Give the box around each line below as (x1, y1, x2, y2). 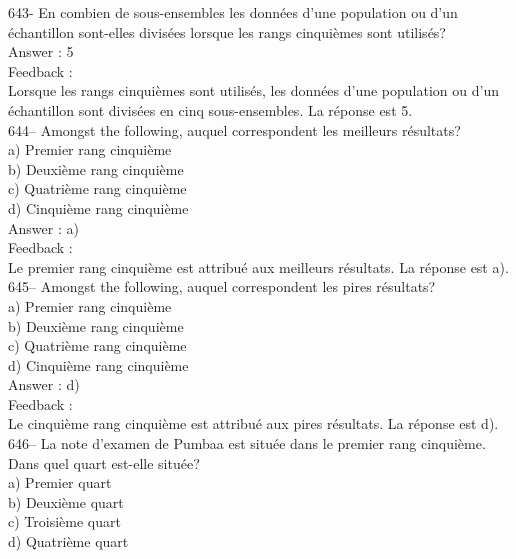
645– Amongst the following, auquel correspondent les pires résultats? (8, 276, 436, 297)
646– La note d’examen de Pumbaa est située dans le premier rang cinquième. (8, 433, 486, 454)
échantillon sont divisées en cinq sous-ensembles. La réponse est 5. (8, 99, 413, 120)
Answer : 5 (8, 41, 74, 62)
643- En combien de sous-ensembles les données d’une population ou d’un (8, 2, 458, 22)
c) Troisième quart (8, 511, 121, 532)
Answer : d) (8, 374, 80, 395)
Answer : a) (8, 217, 79, 238)
